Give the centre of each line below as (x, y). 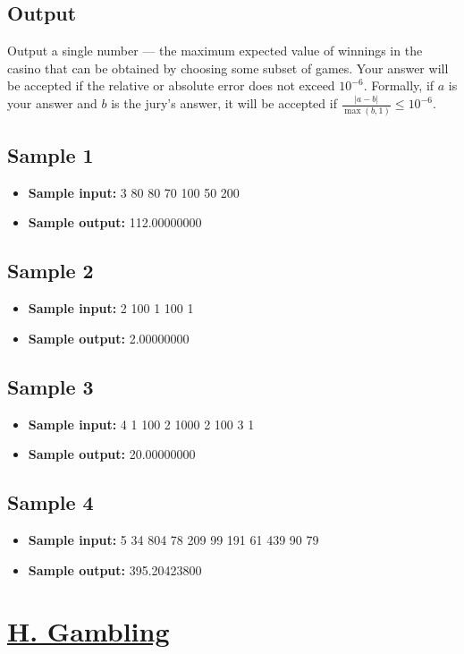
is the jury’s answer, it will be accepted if (224, 103)
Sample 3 (51, 386)
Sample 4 (51, 502)
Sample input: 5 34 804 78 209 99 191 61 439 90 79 (173, 539)
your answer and (52, 103)
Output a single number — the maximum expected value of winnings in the (215, 51)
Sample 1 (51, 155)
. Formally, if (399, 85)
